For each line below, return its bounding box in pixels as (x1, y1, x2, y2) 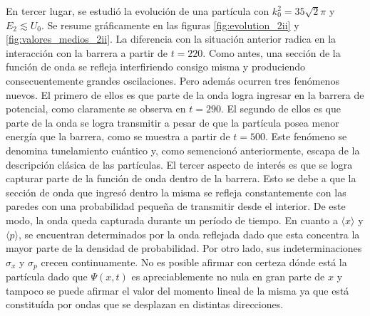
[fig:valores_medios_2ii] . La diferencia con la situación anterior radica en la (6, 31, 336, 46)
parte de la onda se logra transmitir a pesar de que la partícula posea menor (6, 115, 339, 130)
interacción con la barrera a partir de (6, 45, 168, 60)
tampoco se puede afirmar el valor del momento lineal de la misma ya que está (6, 283, 349, 297)
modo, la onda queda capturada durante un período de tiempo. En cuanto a (6, 212, 338, 227)
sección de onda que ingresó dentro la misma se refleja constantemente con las (6, 184, 346, 199)
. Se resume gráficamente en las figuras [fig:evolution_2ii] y (41, 17, 299, 32)
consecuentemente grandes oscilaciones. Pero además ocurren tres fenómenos (6, 73, 339, 88)
